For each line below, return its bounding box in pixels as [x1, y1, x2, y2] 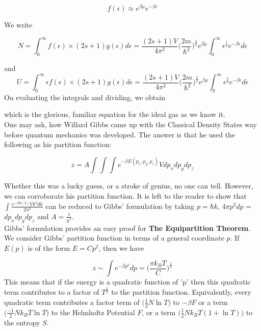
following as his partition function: [4, 139, 112, 150]
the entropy [4, 317, 40, 327]
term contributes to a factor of [4, 287, 99, 297]
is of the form [28, 242, 70, 253]
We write [4, 19, 33, 30]
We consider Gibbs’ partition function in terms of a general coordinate [4, 232, 224, 243]
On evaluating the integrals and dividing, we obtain [4, 91, 165, 102]
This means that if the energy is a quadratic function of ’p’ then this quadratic [4, 276, 251, 287]
